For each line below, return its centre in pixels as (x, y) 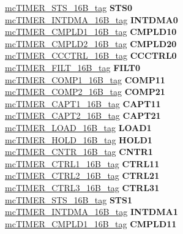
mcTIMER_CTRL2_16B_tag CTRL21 (82, 175)
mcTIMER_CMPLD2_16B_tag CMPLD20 (91, 43)
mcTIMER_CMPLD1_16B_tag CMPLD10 (91, 32)
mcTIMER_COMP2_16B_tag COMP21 (85, 92)
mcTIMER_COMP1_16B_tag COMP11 (85, 79)
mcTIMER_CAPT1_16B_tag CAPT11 (83, 103)
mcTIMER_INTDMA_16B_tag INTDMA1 (91, 212)
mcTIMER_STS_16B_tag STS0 (69, 7)
